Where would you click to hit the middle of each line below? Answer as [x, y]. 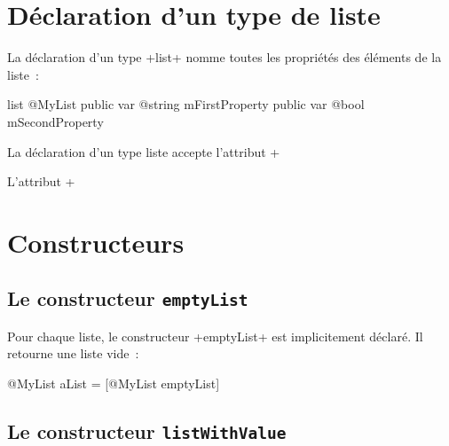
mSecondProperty [55, 121]
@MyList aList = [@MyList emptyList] [114, 383]
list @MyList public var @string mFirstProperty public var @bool [186, 104]
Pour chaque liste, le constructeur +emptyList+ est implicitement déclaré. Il [215, 336]
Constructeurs [96, 242]
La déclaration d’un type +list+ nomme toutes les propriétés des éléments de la [224, 57]
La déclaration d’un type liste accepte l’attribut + [144, 151]
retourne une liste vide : [73, 353]
